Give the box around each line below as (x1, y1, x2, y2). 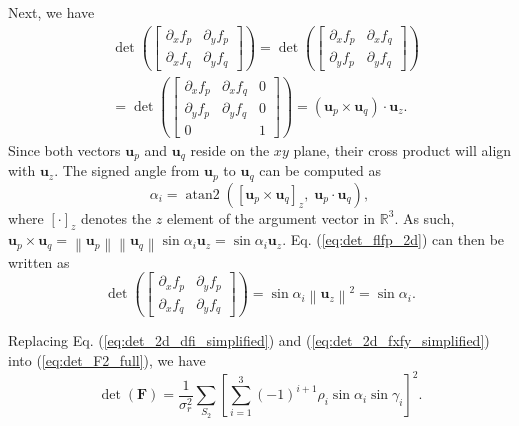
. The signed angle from (54, 160, 200, 181)
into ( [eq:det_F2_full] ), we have (8, 349, 206, 370)
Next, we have (8, 2, 95, 22)
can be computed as (259, 160, 382, 181)
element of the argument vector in (166, 207, 376, 228)
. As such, (394, 207, 455, 228)
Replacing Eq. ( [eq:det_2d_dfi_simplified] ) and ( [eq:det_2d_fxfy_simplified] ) (8, 330, 490, 351)
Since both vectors (8, 139, 121, 160)
